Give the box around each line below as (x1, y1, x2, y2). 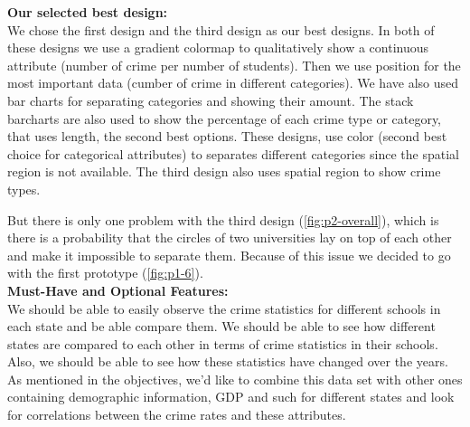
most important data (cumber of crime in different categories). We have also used (7, 73, 459, 92)
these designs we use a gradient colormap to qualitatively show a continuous (7, 38, 429, 57)
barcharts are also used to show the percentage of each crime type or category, (7, 109, 442, 128)
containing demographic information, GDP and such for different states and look (7, 387, 455, 406)
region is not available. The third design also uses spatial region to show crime (7, 162, 441, 181)
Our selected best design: (7, 3, 168, 21)
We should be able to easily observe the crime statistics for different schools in (7, 299, 441, 318)
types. (7, 179, 41, 198)
